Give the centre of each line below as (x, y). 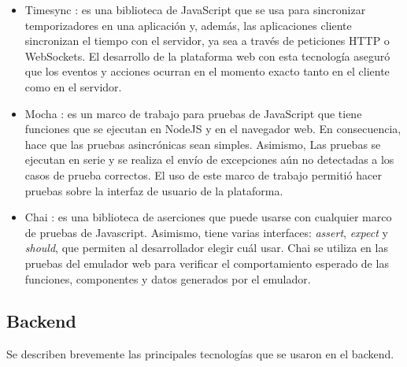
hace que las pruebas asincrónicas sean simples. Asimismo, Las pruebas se (203, 144)
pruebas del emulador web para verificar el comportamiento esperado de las (207, 263)
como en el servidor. (73, 86)
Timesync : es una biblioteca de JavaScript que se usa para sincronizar (195, 9)
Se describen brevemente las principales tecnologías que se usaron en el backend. (200, 354)
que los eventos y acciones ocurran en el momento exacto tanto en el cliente (207, 71)
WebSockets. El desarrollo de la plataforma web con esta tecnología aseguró (207, 56)
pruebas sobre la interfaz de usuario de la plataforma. (154, 190)
